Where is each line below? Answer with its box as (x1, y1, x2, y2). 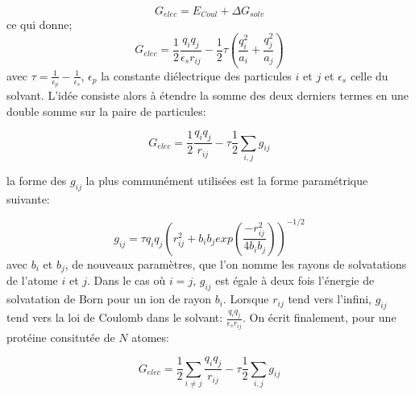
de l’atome (6, 272, 58, 289)
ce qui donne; (6, 16, 73, 33)
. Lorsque (222, 290, 269, 307)
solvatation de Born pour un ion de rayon (6, 290, 211, 307)
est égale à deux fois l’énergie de (215, 272, 375, 289)
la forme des (6, 171, 67, 188)
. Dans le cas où (87, 272, 166, 289)
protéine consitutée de (6, 328, 115, 345)
